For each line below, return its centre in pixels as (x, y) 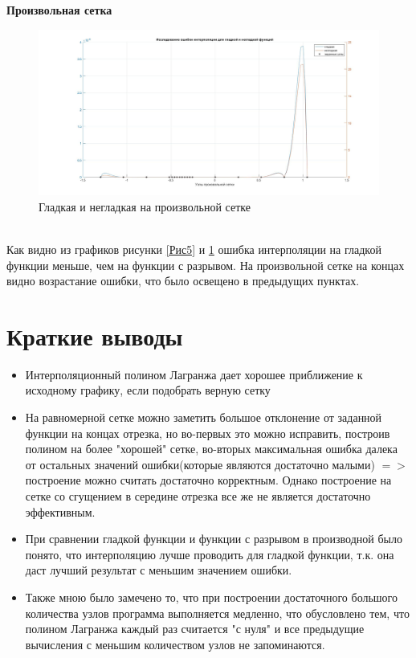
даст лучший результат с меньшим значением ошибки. (159, 570)
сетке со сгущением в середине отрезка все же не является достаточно (198, 496)
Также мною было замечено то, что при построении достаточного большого (212, 597)
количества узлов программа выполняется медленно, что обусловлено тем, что (217, 613)
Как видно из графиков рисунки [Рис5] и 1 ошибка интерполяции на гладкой (194, 249)
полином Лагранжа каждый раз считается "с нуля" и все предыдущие (195, 629)
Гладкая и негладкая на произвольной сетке (145, 206)
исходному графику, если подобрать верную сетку (148, 390)
